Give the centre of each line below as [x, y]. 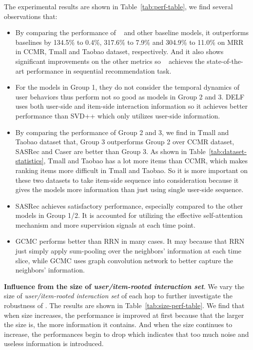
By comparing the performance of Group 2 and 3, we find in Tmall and [122, 132]
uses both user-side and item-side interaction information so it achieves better [132, 106]
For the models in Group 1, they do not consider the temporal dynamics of [127, 87]
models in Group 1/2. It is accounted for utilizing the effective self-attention [129, 215]
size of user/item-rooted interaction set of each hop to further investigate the [118, 296]
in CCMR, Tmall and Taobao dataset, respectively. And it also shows [119, 51]
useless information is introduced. [54, 343]
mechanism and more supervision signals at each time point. [105, 224]
